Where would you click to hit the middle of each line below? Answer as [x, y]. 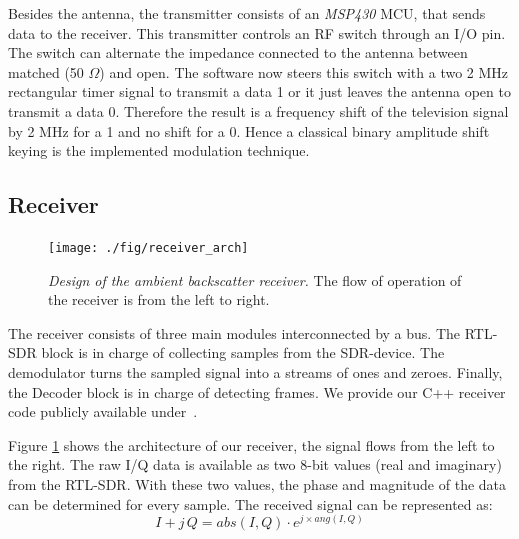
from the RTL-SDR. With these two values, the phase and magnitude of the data [257, 483]
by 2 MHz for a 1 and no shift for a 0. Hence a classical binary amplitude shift [249, 130]
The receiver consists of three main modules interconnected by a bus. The [234, 332]
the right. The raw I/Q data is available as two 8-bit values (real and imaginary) [255, 464]
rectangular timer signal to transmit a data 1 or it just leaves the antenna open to [259, 91]
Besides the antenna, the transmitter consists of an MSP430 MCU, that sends [247, 13]
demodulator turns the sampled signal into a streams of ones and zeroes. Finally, [255, 371]
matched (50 [46, 71]
